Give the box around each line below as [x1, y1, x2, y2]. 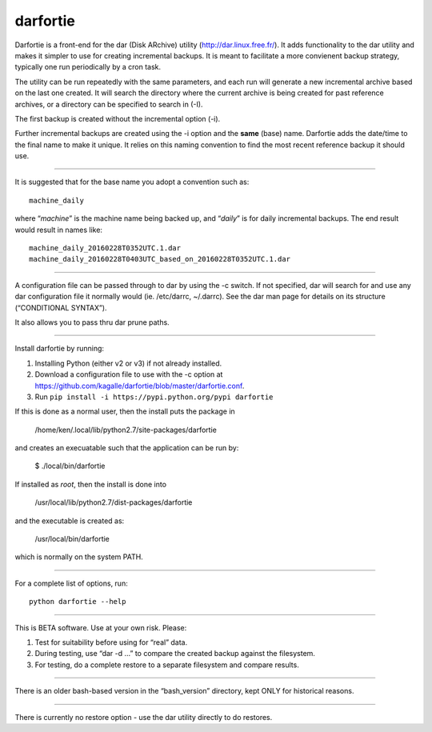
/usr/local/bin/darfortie [34, 534, 110, 544]
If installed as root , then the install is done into [14, 479, 167, 489]
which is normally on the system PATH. [14, 552, 143, 562]
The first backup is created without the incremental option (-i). [14, 114, 221, 123]
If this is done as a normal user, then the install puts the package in [14, 406, 235, 416]
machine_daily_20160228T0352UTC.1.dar [29, 244, 182, 253]
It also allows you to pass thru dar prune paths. [14, 317, 170, 327]
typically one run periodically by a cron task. [14, 62, 162, 72]
